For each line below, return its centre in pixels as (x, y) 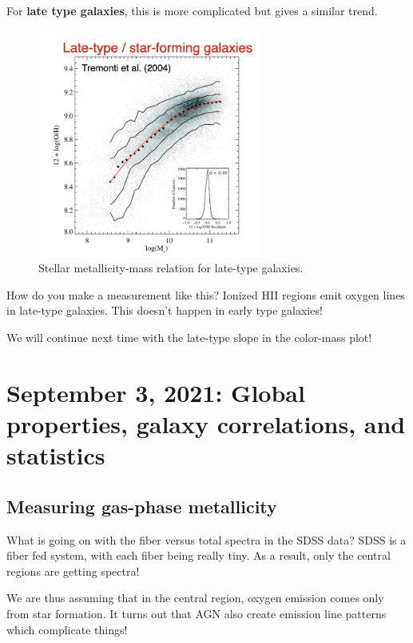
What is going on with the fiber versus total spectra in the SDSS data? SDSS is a (206, 539)
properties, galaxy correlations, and (206, 424)
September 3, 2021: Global (156, 392)
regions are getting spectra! (73, 571)
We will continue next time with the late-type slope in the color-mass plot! (189, 338)
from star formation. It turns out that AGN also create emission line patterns (197, 613)
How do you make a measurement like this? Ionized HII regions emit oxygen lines (206, 294)
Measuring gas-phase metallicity (142, 506)
